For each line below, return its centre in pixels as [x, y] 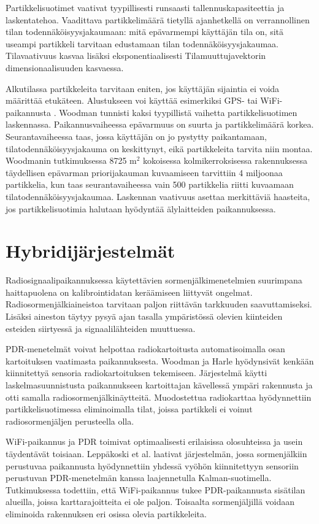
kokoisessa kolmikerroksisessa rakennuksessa [225, 160]
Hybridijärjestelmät [90, 251]
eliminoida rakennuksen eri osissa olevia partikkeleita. [106, 513]
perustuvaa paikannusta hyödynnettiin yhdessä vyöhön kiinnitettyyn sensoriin [152, 465]
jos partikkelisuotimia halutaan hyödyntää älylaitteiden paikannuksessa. [141, 208]
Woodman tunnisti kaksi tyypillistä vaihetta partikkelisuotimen [178, 112]
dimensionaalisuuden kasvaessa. [65, 67]
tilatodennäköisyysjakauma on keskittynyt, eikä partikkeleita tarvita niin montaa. [159, 148]
